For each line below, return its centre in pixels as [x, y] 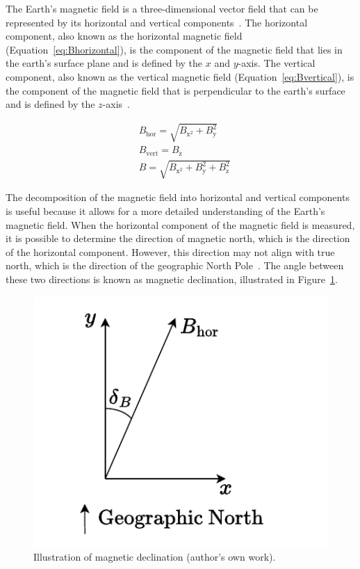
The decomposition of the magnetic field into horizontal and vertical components [178, 197]
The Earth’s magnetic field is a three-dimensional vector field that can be [162, 8]
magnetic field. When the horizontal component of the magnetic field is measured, [180, 224]
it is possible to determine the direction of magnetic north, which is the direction [178, 238]
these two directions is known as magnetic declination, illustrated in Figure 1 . [172, 279]
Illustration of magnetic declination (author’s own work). [155, 557]
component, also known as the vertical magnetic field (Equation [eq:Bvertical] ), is [180, 76]
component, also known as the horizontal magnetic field [124, 36]
